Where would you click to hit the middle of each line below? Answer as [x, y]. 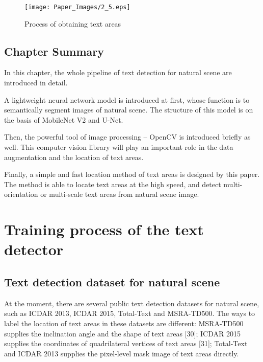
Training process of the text [104, 229]
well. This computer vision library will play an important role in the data [119, 147]
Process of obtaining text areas [73, 23]
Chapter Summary [54, 51]
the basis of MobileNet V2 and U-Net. [64, 119]
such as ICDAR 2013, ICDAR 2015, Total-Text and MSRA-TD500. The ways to [130, 313]
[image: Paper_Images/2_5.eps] [77, 7]
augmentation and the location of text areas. [74, 157]
